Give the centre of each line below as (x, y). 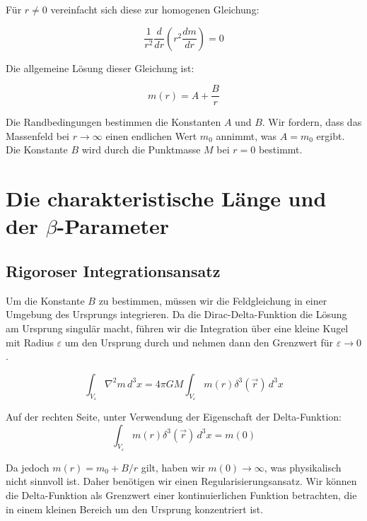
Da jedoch (28, 467)
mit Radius (30, 342)
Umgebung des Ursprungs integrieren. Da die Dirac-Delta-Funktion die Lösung (176, 314)
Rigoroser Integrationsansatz (113, 270)
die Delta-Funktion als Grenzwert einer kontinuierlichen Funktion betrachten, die (181, 494)
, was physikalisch (303, 467)
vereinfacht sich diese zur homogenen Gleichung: (155, 9)
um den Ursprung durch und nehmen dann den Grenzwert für (199, 342)
